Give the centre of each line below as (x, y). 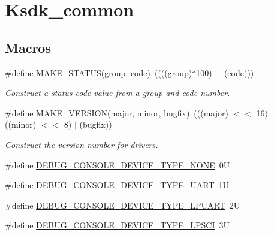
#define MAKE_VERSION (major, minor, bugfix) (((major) (117, 112)
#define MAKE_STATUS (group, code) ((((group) (99, 72)
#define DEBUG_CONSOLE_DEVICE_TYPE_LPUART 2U (123, 205)
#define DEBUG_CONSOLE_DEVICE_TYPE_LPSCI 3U (118, 225)
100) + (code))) (225, 72)
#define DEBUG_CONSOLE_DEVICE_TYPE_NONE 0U (118, 165)
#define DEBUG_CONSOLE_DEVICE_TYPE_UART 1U (117, 185)
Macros (28, 47)
